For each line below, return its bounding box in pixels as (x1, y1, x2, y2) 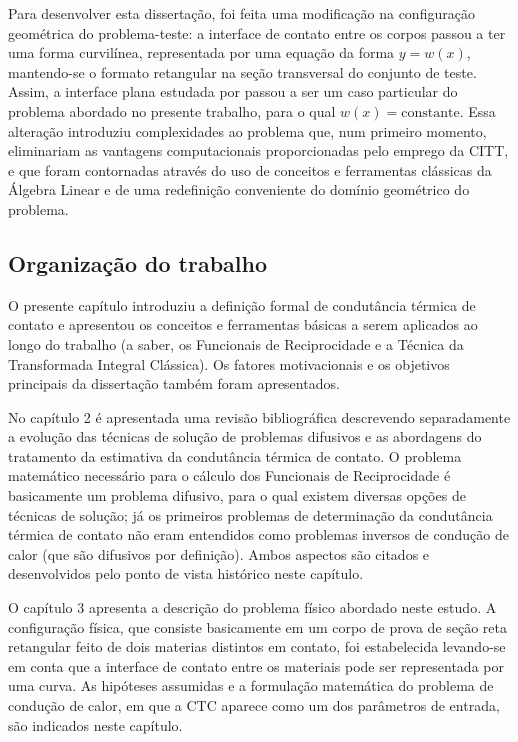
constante (401, 105, 460, 120)
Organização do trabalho (8, 247, 268, 278)
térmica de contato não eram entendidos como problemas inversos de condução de (8, 524, 509, 545)
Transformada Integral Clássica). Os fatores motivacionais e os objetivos (8, 353, 450, 374)
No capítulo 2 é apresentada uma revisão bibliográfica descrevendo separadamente (8, 406, 511, 427)
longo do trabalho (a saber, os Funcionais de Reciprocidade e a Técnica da (8, 333, 464, 354)
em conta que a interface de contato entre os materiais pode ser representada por (8, 655, 504, 676)
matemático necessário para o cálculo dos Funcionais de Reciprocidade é (8, 465, 451, 486)
